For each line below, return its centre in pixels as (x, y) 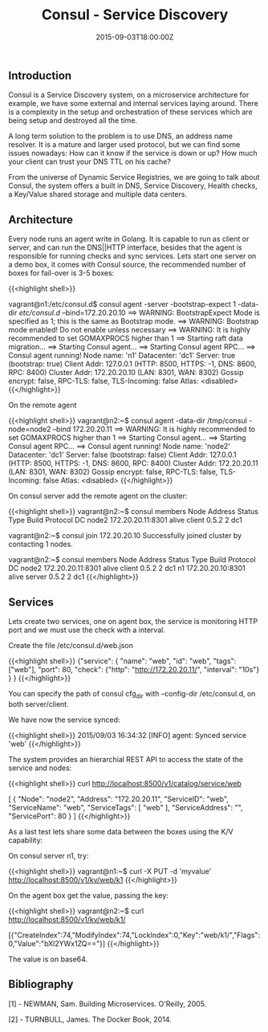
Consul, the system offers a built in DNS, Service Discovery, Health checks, (133, 186)
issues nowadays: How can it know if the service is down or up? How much (133, 153)
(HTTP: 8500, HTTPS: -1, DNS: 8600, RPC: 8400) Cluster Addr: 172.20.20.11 (133, 463)
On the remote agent (43, 405)
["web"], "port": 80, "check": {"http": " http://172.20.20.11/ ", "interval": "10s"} (134, 669)
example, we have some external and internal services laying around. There (133, 104)
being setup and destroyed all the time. (73, 120)
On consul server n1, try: (49, 855)
